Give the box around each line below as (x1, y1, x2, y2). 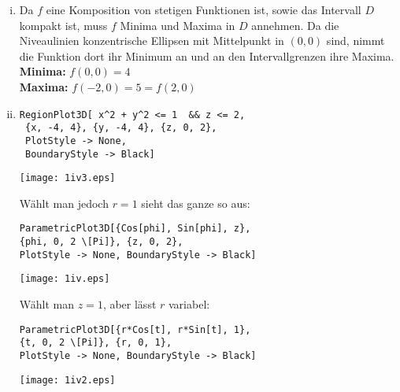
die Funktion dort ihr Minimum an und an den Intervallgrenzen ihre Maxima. (19, 47, 394, 64)
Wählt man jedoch (19, 194, 109, 211)
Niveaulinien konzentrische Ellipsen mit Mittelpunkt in (19, 32, 284, 49)
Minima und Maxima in (120, 17, 235, 33)
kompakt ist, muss (19, 17, 108, 33)
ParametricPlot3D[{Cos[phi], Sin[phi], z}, (19, 223, 251, 235)
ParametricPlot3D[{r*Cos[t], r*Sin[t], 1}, (19, 324, 251, 335)
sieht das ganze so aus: (141, 194, 250, 211)
